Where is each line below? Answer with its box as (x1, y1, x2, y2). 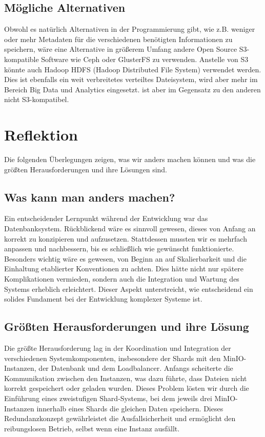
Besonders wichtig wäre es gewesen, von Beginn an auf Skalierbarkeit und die (4, 253, 247, 264)
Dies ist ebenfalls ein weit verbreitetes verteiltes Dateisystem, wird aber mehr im (4, 74, 258, 85)
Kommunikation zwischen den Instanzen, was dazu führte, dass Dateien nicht (4, 372, 247, 383)
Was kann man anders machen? (4, 189, 175, 205)
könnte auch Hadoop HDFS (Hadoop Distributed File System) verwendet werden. (4, 64, 261, 74)
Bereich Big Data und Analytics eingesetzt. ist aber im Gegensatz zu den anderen (4, 84, 261, 94)
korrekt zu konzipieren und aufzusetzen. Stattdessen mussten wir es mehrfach (4, 233, 247, 244)
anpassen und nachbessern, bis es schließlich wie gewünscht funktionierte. (4, 243, 234, 254)
